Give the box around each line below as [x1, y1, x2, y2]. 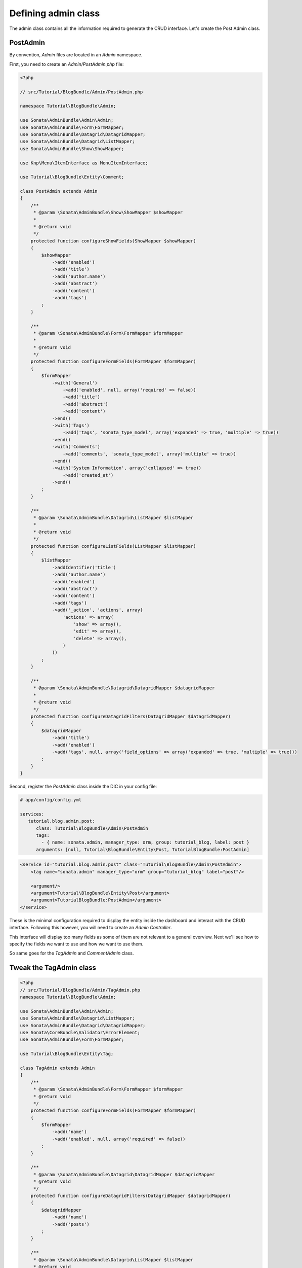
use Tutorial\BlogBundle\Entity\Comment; [20, 174, 124, 180]
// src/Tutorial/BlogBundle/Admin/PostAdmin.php [20, 89, 143, 95]
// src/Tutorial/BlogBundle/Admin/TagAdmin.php [20, 987, 140, 993]
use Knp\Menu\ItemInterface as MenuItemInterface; [20, 160, 149, 166]
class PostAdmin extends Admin [20, 188, 98, 194]
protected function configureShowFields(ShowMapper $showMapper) [30, 238, 196, 243]
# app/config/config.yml [20, 797, 82, 803]
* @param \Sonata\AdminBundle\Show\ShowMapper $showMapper [33, 209, 183, 216]
